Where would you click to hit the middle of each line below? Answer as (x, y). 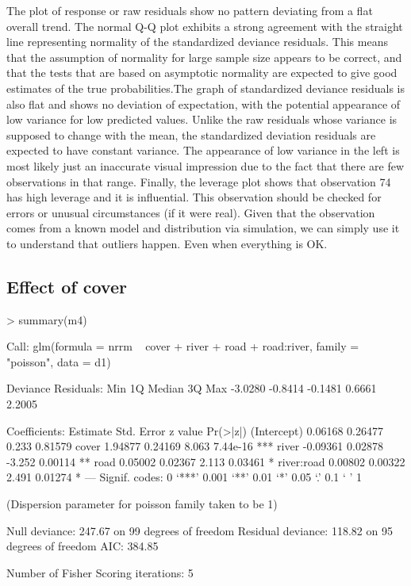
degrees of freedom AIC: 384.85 (83, 546)
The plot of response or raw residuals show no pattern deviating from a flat (190, 10)
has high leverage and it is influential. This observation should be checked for (194, 197)
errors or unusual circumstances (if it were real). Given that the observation (191, 212)
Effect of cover (67, 286)
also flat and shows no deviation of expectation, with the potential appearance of (204, 103)
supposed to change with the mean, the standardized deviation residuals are (191, 134)
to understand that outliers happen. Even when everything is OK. (167, 243)
